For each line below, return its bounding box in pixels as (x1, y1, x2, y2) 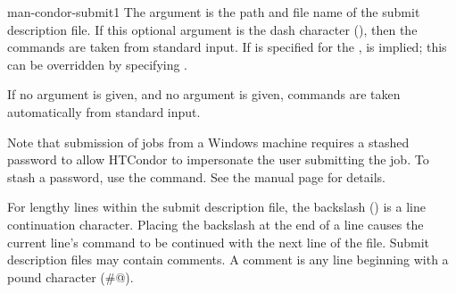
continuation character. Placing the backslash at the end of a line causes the (7, 214, 424, 233)
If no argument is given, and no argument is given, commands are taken (7, 85, 401, 104)
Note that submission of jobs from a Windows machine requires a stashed (7, 132, 410, 151)
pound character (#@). (7, 267, 134, 286)
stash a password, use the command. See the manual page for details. (7, 167, 386, 186)
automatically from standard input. (7, 102, 201, 121)
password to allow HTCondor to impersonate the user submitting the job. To (7, 150, 429, 169)
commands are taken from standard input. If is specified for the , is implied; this (7, 38, 447, 56)
